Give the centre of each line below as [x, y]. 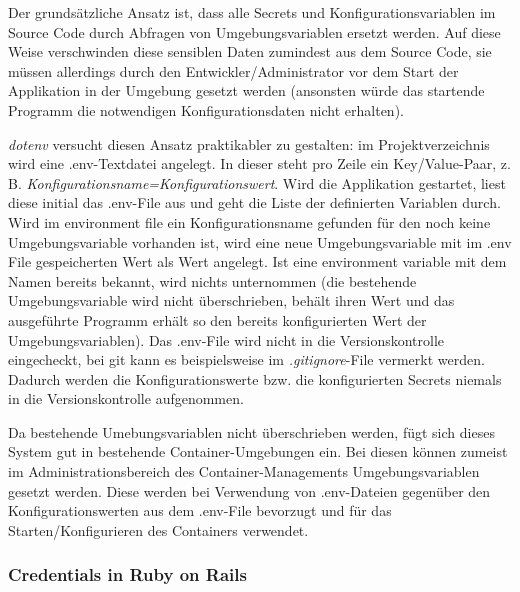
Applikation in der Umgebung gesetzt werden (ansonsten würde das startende [246, 90]
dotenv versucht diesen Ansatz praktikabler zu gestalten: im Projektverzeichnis [249, 143]
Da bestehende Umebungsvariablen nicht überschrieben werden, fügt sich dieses [251, 431]
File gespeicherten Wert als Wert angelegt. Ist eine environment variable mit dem [257, 261]
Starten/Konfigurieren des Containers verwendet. [158, 529]
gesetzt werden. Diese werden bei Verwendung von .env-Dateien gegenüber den [249, 490]
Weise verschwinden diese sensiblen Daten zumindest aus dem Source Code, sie [250, 51]
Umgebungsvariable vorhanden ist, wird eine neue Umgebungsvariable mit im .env [260, 241]
